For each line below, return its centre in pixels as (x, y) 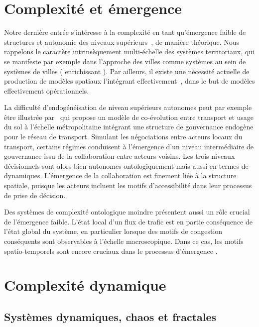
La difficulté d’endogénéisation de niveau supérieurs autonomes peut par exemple (128, 107)
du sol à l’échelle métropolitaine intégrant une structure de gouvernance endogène (129, 127)
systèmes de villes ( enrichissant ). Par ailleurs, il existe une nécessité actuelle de (127, 71)
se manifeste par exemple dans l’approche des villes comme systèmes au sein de (125, 61)
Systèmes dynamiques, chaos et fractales (110, 316)
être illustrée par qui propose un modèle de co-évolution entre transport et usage (129, 117)
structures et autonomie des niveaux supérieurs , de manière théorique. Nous (122, 42)
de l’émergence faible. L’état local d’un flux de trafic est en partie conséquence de (128, 221)
